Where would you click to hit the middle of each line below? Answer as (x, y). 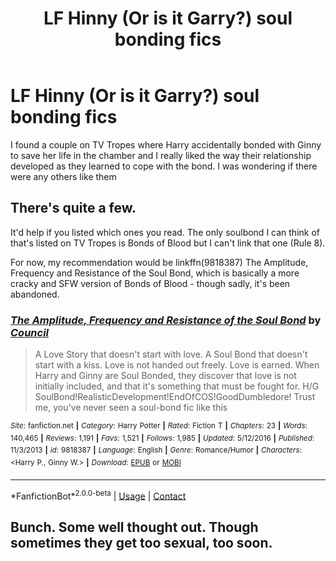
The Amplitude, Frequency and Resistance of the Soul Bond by (166, 320)
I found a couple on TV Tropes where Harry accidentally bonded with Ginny (166, 144)
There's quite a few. (73, 208)
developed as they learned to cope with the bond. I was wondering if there (164, 166)
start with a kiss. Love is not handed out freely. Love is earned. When (177, 365)
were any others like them (63, 176)
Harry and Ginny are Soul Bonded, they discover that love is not (165, 376)
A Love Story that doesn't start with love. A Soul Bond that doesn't (171, 354)
